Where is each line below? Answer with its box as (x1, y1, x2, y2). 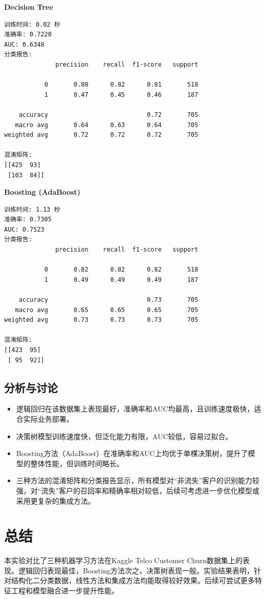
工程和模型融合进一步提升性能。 (11, 585, 119, 596)
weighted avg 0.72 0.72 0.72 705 (4, 131, 198, 139)
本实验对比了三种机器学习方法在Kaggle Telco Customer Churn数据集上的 (4, 555, 243, 566)
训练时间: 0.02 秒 (4, 20, 60, 28)
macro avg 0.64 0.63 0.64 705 (15, 121, 198, 129)
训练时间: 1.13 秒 (4, 205, 60, 213)
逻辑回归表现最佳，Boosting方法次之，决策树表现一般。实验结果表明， (18, 565, 254, 575)
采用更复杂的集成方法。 (16, 495, 95, 506)
